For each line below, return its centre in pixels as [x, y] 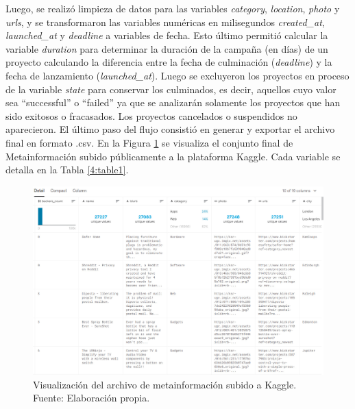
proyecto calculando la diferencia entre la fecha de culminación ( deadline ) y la [169, 62]
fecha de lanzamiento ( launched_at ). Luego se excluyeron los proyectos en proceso [177, 75]
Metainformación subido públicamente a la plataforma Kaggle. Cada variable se [173, 156]
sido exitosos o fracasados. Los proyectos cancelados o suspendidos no [151, 115]
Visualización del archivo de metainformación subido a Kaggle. [165, 384]
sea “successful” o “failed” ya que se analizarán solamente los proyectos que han [173, 102]
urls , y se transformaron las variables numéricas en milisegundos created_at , [165, 22]
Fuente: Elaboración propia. [91, 398]
